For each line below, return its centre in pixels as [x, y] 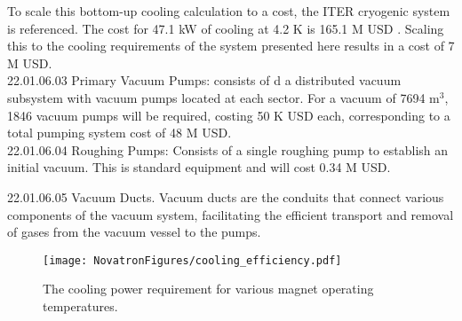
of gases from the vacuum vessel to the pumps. [134, 232]
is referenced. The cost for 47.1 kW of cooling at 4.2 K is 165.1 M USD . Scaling [226, 28]
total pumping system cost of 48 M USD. [119, 133]
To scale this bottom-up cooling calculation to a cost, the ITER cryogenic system [229, 11]
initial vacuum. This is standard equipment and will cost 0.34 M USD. [199, 167]
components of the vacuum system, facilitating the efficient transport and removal [231, 214]
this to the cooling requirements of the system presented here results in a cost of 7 [231, 46]
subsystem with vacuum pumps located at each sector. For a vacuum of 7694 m [223, 97]
